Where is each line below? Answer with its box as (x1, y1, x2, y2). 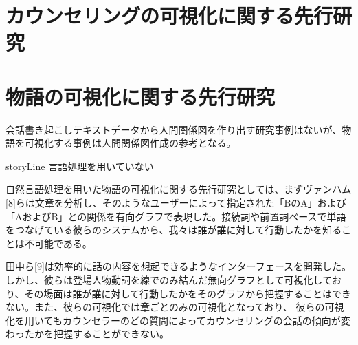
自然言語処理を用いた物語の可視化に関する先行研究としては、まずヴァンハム (5, 182, 352, 196)
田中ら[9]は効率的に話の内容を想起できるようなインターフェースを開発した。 (5, 259, 351, 273)
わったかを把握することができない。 (5, 326, 169, 341)
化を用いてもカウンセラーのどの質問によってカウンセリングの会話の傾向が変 (5, 313, 350, 327)
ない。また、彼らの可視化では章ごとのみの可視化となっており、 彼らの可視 (5, 300, 344, 314)
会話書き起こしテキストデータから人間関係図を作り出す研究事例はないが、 (5, 122, 342, 136)
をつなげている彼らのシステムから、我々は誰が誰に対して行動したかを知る (5, 222, 342, 237)
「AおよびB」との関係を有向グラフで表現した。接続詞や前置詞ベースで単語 (5, 209, 346, 223)
